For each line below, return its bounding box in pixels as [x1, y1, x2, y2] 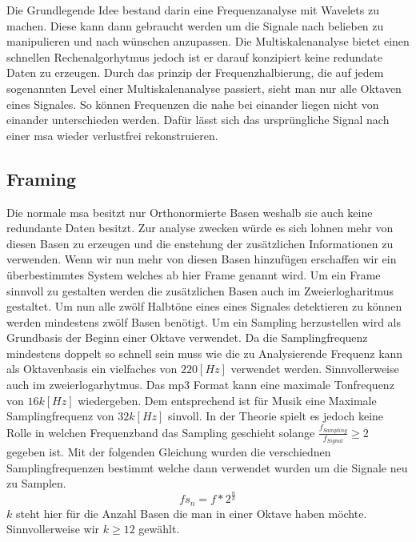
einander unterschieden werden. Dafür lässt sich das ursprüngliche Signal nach [6, 111, 390, 128]
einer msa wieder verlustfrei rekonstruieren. [6, 126, 218, 143]
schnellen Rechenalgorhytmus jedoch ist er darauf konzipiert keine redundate [6, 48, 383, 65]
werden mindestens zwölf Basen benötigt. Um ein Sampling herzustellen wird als [6, 313, 402, 330]
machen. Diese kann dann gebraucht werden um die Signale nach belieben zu [6, 17, 384, 34]
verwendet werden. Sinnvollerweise [230, 360, 399, 377]
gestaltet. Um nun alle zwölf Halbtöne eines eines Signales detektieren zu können [6, 298, 402, 315]
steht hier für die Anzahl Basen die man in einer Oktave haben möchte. [15, 504, 367, 521]
